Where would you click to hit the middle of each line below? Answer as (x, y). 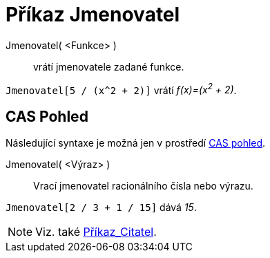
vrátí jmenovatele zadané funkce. (109, 66)
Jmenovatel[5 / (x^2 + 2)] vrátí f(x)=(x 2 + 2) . (121, 89)
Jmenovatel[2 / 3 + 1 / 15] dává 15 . (101, 208)
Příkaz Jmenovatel (93, 15)
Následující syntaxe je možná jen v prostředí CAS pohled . (136, 143)
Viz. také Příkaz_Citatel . (96, 232)
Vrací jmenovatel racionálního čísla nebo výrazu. (143, 186)
